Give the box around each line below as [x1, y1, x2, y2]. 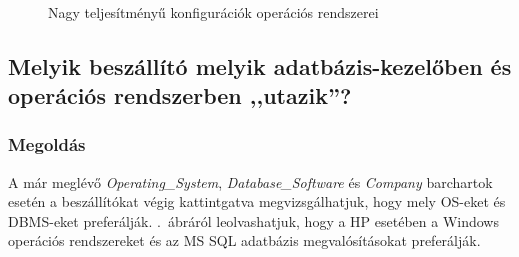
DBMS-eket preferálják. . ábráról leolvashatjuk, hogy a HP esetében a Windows [8, 210, 499, 231]
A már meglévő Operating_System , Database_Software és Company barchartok [8, 171, 493, 192]
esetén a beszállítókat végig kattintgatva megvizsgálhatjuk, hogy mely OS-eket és [8, 191, 506, 212]
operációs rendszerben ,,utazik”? [8, 79, 352, 110]
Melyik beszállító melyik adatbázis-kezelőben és [8, 50, 512, 81]
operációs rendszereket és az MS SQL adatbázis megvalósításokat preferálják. [8, 230, 481, 251]
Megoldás [8, 132, 86, 157]
